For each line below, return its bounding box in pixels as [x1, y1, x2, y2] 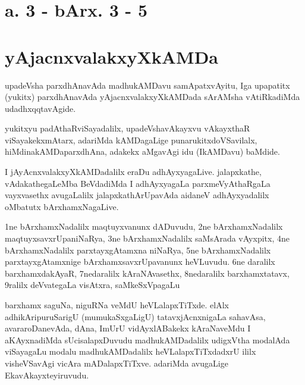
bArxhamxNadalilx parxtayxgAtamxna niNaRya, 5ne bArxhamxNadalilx [5, 243, 271, 256]
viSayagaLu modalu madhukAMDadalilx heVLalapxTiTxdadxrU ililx [5, 345, 256, 358]
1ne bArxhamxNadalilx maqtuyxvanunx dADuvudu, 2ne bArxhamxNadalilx [5, 220, 283, 233]
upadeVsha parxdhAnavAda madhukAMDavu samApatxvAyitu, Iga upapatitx [5, 79, 290, 91]
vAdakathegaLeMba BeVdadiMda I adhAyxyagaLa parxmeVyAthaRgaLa [5, 177, 271, 189]
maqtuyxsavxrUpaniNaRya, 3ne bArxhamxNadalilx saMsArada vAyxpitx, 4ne [5, 232, 290, 245]
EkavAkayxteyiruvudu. [5, 368, 89, 381]
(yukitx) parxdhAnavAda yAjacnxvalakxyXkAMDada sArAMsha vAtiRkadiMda [5, 90, 300, 103]
